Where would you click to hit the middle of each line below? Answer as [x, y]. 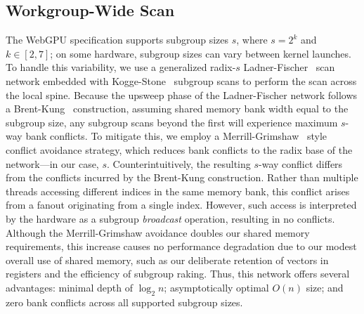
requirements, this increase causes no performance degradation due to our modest [181, 246]
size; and [325, 287]
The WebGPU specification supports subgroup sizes [117, 40]
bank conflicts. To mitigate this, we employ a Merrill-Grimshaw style [176, 136]
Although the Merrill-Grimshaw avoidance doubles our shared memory [158, 232]
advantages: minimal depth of [69, 287]
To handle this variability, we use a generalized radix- [121, 67]
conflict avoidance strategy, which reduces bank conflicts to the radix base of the [179, 149]
